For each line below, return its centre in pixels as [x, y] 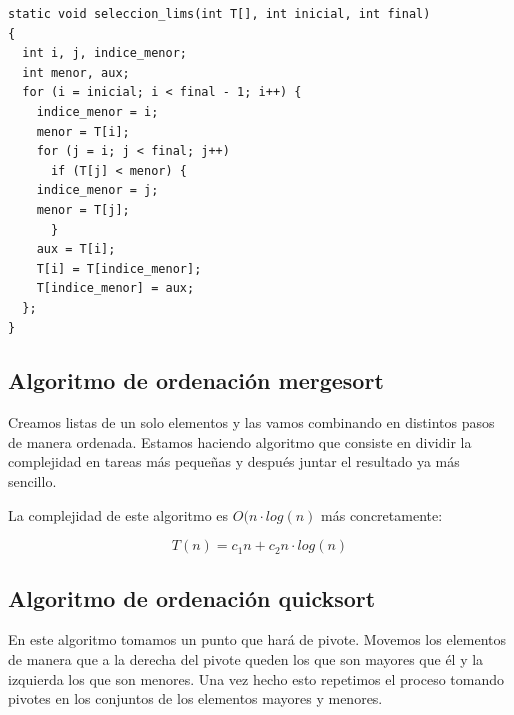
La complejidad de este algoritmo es [118, 514]
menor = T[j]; [83, 209]
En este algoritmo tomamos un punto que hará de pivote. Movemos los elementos [257, 639]
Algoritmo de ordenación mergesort [196, 380]
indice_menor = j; [97, 190]
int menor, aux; [76, 72]
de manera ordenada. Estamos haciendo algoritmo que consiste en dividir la [240, 441]
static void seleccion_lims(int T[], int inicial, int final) [219, 14]
